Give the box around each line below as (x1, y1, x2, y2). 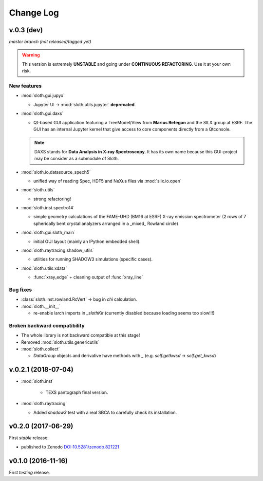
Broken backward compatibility (9, 322, 85, 329)
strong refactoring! (33, 196, 71, 202)
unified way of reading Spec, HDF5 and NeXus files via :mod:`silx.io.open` (33, 178, 182, 184)
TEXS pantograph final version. (45, 389, 108, 395)
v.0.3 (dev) (9, 26, 43, 34)
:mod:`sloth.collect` (21, 346, 60, 352)
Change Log (9, 7, 59, 18)
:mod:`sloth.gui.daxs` (21, 111, 64, 116)
